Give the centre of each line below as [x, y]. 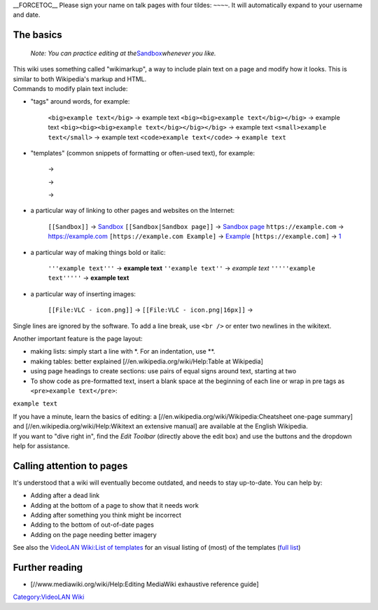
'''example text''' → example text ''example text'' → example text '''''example [182, 268]
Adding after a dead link [65, 495]
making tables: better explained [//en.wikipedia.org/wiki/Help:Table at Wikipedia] [147, 361]
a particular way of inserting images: [83, 293]
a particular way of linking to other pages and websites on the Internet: [132, 211]
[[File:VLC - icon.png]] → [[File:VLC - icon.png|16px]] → [150, 310]
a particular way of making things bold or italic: [98, 252]
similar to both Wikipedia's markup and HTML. [80, 79]
